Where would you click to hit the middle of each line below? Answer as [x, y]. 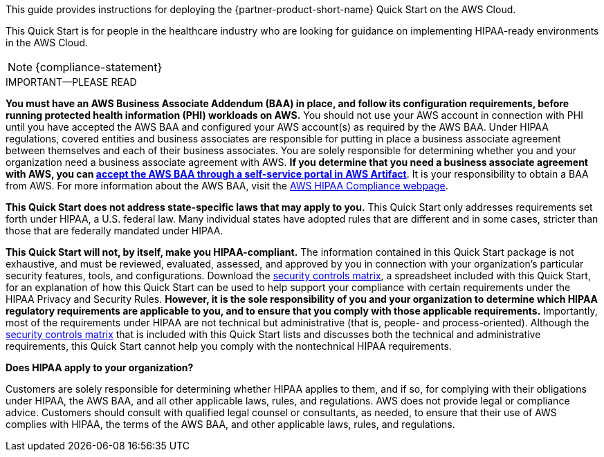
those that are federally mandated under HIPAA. [115, 231]
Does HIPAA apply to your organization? [100, 367]
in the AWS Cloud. [47, 43]
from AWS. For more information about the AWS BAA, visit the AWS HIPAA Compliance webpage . [227, 186]
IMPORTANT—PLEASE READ [71, 82]
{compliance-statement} [99, 67]
